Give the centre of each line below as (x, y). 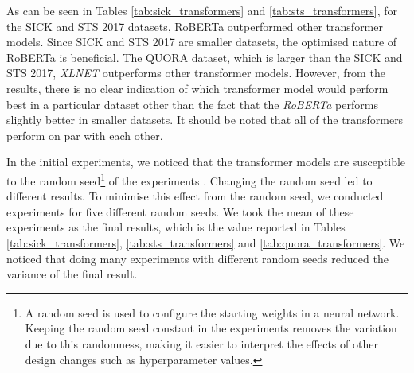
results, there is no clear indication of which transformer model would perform (197, 88)
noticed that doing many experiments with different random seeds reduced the (197, 258)
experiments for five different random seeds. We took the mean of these (180, 211)
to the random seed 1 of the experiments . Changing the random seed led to (189, 179)
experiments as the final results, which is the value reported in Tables (176, 227)
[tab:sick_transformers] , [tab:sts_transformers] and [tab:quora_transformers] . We (206, 242)
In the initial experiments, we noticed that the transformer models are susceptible (206, 162)
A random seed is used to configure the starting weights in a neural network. (212, 312)
